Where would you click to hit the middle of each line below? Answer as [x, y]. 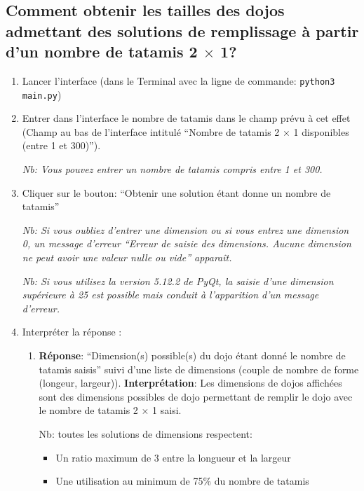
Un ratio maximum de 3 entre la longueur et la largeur [173, 457]
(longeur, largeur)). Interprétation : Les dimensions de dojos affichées [190, 383]
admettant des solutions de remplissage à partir [182, 30]
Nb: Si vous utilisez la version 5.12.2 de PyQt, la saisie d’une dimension [178, 281]
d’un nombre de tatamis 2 [102, 51]
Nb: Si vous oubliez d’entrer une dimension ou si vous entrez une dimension [186, 229]
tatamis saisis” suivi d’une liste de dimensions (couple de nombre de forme [199, 369]
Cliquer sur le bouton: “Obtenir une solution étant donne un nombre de [176, 192]
